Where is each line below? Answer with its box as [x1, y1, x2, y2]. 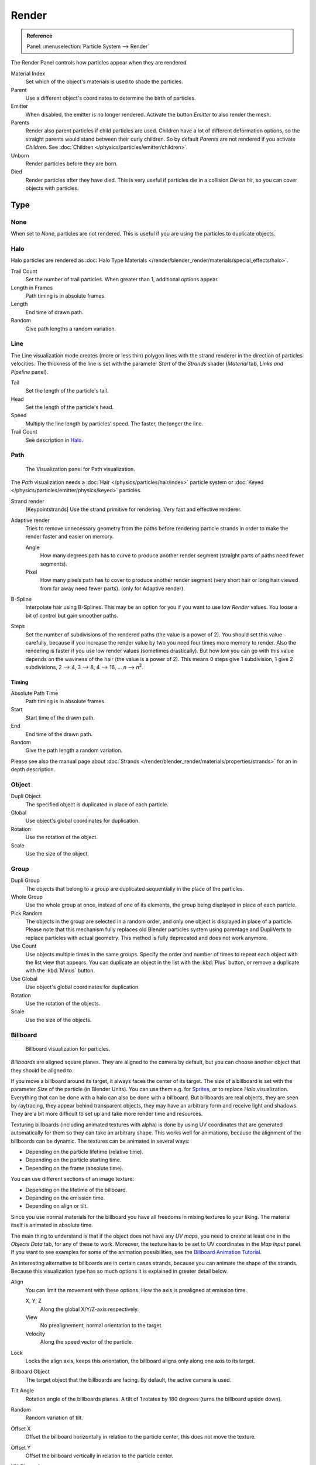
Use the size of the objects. [25, 1016, 92, 1023]
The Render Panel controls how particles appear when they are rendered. [11, 59, 188, 66]
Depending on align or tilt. [25, 1202, 88, 1210]
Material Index [11, 70, 46, 77]
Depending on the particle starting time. [25, 1156, 122, 1163]
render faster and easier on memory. [25, 533, 114, 540]
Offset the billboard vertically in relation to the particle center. [25, 1452, 174, 1459]
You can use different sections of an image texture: [11, 1176, 135, 1183]
